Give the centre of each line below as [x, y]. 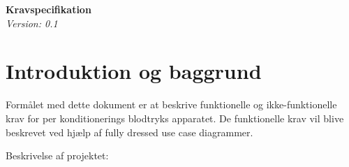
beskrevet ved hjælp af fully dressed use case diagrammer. [129, 132]
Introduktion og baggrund [134, 71]
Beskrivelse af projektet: [57, 155]
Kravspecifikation [49, 9]
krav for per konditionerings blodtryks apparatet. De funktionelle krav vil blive [175, 118]
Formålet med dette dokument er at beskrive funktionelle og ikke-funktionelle [171, 104]
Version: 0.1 [32, 23]
